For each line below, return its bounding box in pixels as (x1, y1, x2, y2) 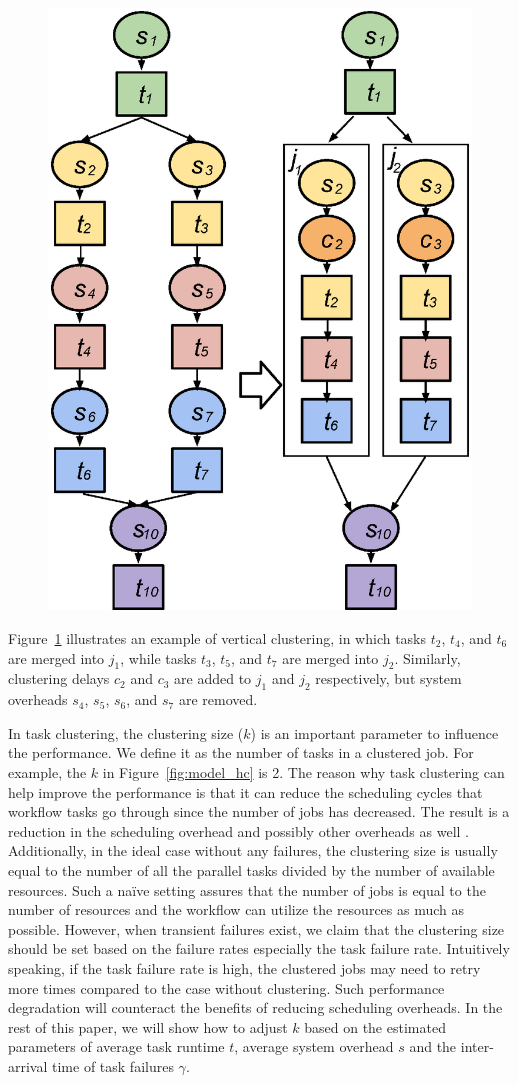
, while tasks (120, 647, 197, 668)
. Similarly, (394, 647, 461, 668)
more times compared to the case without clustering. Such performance (8, 977, 445, 998)
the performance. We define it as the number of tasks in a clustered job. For (8, 742, 474, 763)
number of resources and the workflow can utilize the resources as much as (8, 899, 465, 920)
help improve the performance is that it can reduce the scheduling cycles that (8, 781, 483, 802)
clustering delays (8, 668, 110, 689)
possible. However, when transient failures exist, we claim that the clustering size (8, 918, 505, 939)
